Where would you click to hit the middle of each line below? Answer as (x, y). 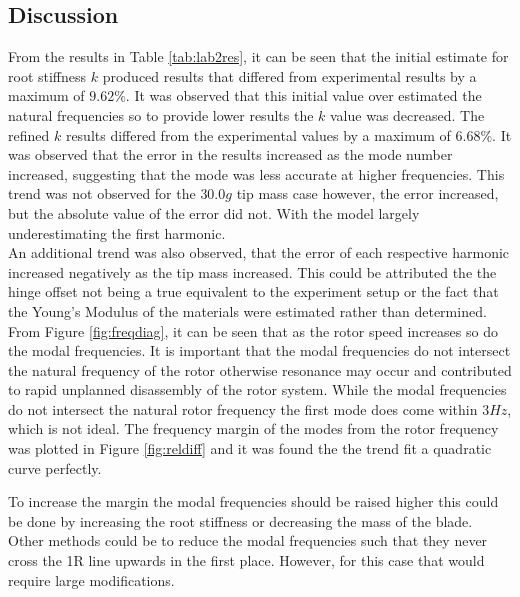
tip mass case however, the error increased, (367, 193)
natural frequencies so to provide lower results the (161, 114)
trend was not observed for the (102, 193)
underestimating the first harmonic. (117, 232)
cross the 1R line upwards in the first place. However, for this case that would (246, 560)
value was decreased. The (407, 114)
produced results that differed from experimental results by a (289, 75)
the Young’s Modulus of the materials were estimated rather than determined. (247, 310)
